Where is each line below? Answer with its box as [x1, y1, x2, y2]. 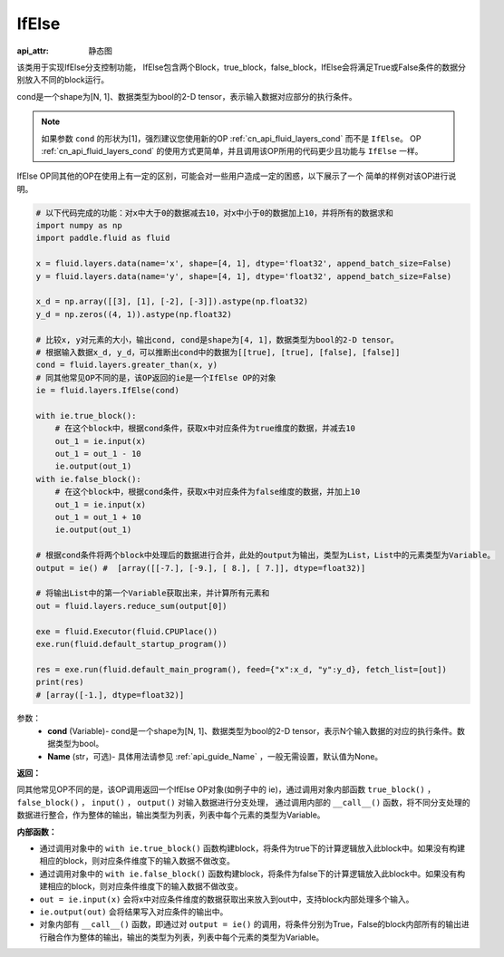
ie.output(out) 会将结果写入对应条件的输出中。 [39, 906, 228, 917]
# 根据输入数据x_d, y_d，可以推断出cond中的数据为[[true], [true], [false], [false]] [35, 347, 401, 357]
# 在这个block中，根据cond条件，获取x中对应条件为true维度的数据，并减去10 [54, 423, 356, 434]
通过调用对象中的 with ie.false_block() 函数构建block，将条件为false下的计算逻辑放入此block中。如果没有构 [39, 868, 466, 879]
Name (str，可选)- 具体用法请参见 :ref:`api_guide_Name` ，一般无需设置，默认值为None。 [47, 750, 383, 761]
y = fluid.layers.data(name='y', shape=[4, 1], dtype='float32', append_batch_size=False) [35, 271, 452, 281]
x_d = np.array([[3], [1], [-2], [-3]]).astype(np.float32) [35, 296, 309, 307]
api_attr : [16, 45, 50, 56]
